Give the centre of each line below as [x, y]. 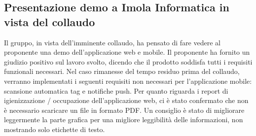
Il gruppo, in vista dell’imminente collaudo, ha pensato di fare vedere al [112, 42]
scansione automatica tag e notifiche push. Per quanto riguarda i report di [116, 90]
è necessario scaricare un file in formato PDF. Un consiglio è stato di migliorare [124, 110]
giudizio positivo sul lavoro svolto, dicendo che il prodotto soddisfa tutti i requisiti [128, 61]
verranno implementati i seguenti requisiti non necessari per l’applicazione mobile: [128, 81]
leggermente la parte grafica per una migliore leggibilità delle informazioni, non [124, 119]
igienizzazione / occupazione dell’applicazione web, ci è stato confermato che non [126, 100]
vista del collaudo [50, 21]
